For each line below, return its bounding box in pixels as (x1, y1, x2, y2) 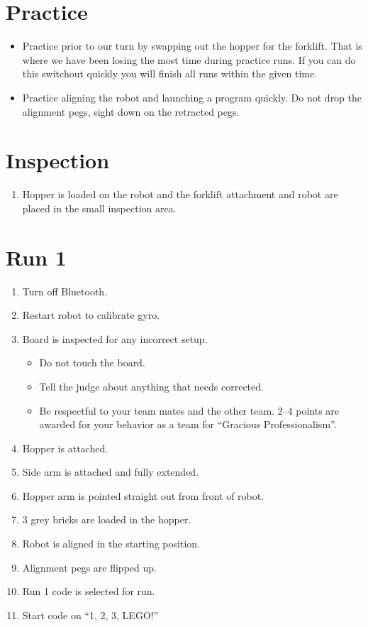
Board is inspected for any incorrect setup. (22, 331, 208, 346)
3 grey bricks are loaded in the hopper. (22, 512, 191, 527)
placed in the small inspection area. (22, 200, 177, 215)
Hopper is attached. (22, 440, 108, 455)
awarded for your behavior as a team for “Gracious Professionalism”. (39, 417, 337, 432)
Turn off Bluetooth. (22, 283, 108, 298)
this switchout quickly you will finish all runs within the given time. (22, 66, 318, 81)
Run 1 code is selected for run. (22, 584, 155, 599)
